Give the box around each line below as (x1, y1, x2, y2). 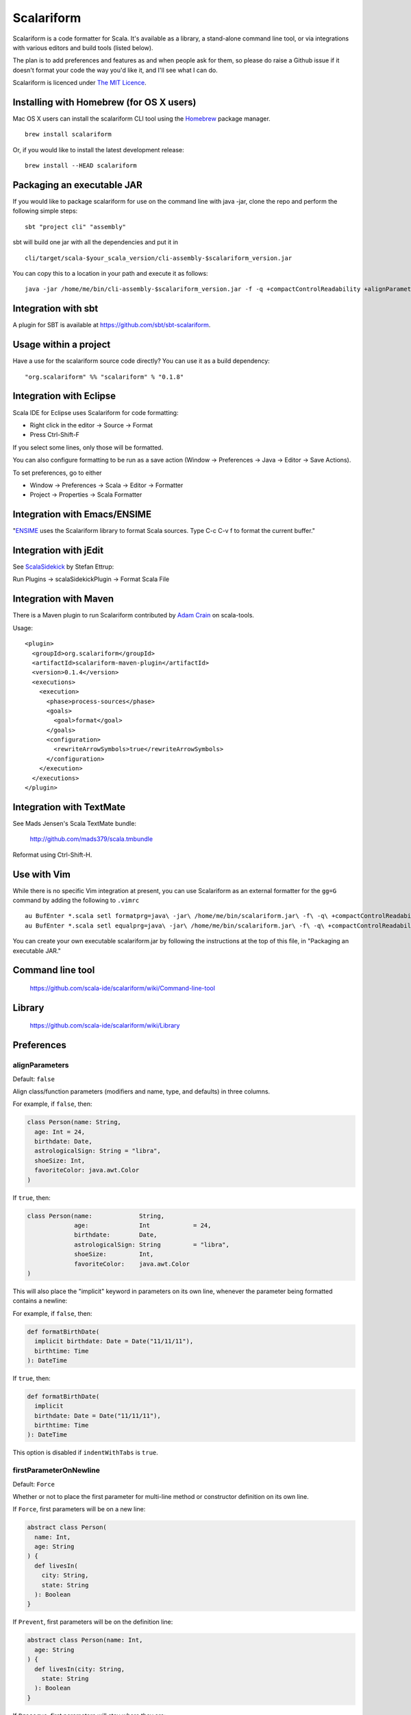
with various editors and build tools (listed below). (12, 43, 153, 51)
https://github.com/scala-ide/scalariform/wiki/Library (29, 1021, 180, 1030)
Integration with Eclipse (12, 390, 116, 402)
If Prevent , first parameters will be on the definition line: (12, 1618, 173, 1626)
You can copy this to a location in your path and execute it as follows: (12, 270, 208, 278)
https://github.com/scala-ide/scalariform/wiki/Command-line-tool (29, 984, 216, 992)
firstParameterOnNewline (12, 1465, 101, 1475)
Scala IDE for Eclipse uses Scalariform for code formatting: (12, 408, 179, 416)
